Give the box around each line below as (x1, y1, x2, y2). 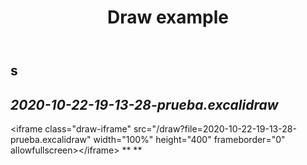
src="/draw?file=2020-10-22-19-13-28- (133, 123, 297, 135)
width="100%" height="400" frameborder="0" (93, 134, 286, 145)
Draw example (107, 6, 229, 29)
